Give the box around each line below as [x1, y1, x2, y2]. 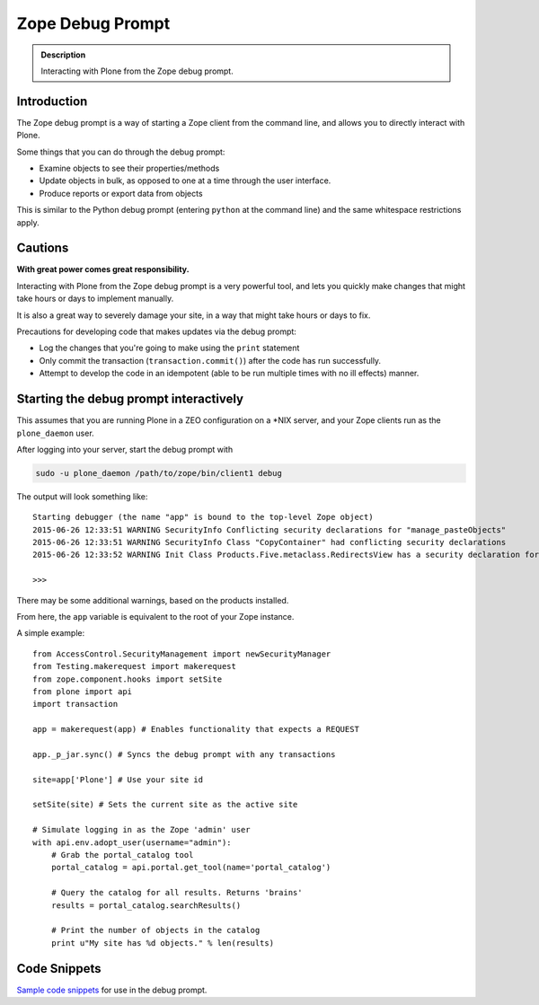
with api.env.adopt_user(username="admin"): [32, 837, 233, 848]
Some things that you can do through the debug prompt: [16, 146, 225, 157]
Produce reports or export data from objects [39, 188, 203, 198]
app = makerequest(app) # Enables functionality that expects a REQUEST [32, 724, 359, 735]
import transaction [32, 699, 119, 710]
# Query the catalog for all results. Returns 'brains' [50, 887, 303, 898]
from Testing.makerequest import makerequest [32, 661, 237, 672]
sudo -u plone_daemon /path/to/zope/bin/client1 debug [35, 468, 282, 478]
